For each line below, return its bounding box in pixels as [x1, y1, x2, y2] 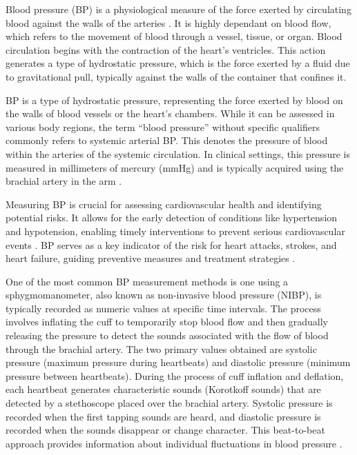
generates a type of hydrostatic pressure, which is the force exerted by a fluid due [6, 56, 350, 70]
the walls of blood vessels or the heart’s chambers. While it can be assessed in [6, 106, 335, 121]
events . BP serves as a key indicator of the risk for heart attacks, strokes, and [6, 237, 337, 252]
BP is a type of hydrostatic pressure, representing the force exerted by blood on [6, 92, 343, 107]
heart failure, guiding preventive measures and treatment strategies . [6, 251, 296, 265]
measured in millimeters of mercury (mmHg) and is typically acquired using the [6, 160, 344, 174]
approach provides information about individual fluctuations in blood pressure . [6, 436, 342, 450]
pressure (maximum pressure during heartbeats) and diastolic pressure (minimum [6, 355, 351, 370]
